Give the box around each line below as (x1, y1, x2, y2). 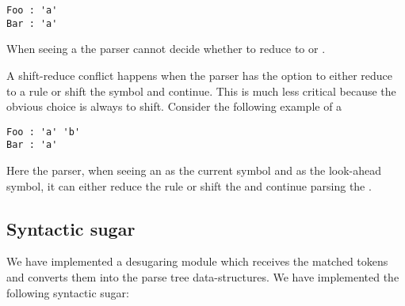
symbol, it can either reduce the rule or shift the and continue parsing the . (6, 177, 372, 194)
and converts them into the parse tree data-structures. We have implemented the (6, 268, 399, 285)
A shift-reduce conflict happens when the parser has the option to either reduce (6, 66, 393, 83)
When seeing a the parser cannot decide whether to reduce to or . (6, 40, 326, 57)
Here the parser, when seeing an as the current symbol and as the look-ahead (6, 162, 382, 178)
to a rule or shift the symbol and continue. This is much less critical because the (6, 82, 396, 99)
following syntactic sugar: (6, 284, 129, 300)
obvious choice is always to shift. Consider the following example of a (6, 98, 342, 115)
